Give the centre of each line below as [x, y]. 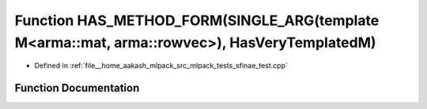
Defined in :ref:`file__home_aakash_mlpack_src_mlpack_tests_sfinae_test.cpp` [161, 66]
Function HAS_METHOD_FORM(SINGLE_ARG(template [197, 20]
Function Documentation [77, 88]
